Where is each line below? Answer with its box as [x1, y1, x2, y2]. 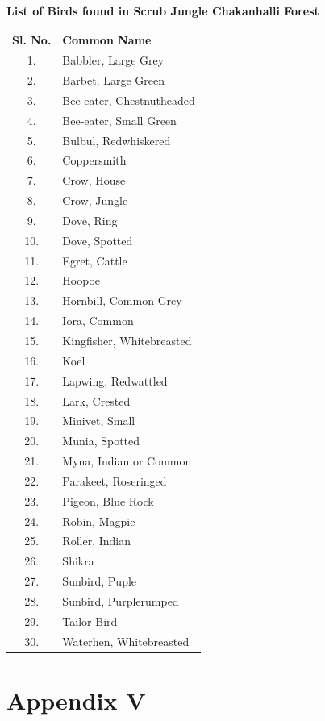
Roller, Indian [62, 532, 131, 549]
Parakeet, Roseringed [62, 472, 167, 489]
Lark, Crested [62, 392, 131, 409]
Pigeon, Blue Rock [62, 492, 154, 509]
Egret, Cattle [62, 252, 127, 269]
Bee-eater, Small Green [62, 111, 177, 128]
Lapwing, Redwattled [62, 372, 168, 389]
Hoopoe [62, 272, 101, 289]
